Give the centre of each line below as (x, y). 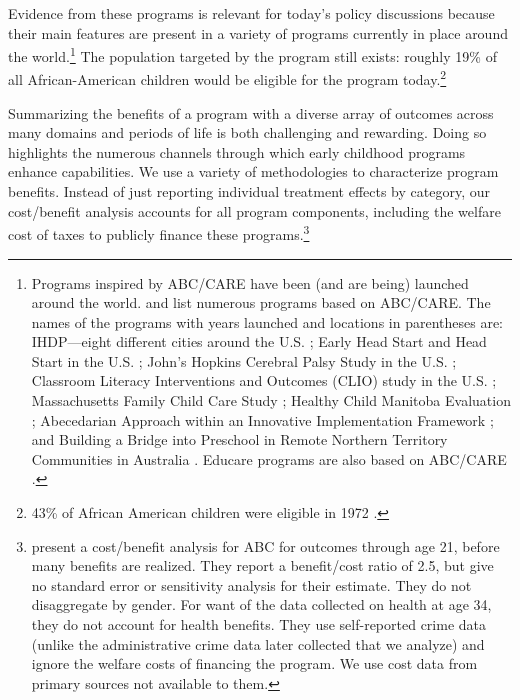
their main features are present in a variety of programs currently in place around (258, 32)
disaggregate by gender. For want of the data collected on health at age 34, (261, 604)
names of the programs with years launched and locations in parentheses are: (267, 321)
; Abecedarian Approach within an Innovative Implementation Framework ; (262, 419)
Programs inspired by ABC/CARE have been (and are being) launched (250, 282)
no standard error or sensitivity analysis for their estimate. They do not (251, 584)
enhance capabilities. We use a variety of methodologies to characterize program (253, 171)
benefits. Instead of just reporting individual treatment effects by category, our (249, 191)
